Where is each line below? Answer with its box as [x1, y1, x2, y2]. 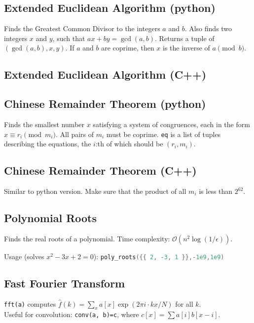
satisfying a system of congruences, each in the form [93, 119, 250, 129]
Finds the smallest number [4, 119, 85, 129]
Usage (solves [4, 251, 44, 261]
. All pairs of [55, 129, 94, 139]
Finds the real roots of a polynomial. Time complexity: [4, 233, 170, 243]
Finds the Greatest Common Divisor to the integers [4, 23, 160, 34]
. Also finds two [184, 23, 232, 34]
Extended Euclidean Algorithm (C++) [4, 67, 207, 82]
